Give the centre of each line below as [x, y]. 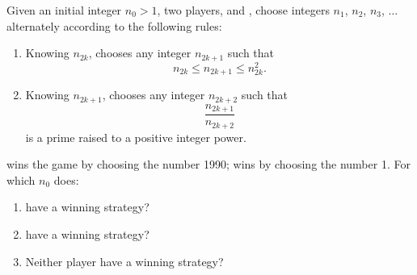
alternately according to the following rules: [114, 25]
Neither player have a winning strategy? [124, 261]
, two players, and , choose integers [243, 10]
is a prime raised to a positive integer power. [136, 137]
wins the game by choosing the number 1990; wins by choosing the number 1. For [208, 164]
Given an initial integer [64, 10]
